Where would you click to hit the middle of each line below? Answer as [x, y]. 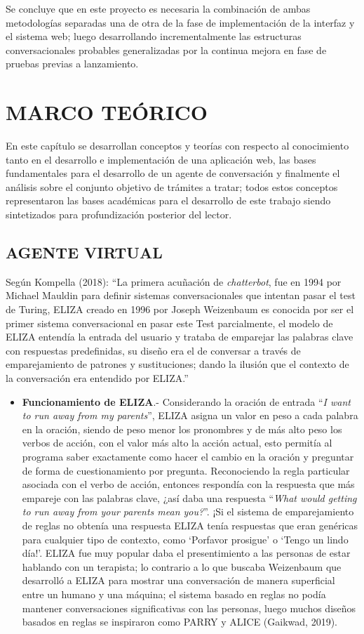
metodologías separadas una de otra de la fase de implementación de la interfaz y [180, 22]
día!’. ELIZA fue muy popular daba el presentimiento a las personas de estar [186, 553]
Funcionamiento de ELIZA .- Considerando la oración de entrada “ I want [186, 401]
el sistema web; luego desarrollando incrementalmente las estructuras [154, 36]
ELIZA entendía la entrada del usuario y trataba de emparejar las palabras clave [180, 337]
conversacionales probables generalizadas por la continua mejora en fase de [166, 49]
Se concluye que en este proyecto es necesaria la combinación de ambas [158, 8]
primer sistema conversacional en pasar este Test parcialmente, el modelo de [169, 323]
